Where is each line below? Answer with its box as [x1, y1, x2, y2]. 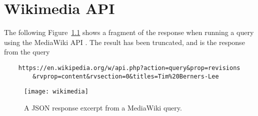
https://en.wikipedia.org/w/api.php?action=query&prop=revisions [18, 64, 240, 71]
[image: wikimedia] [24, 88, 88, 95]
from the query [4, 46, 50, 57]
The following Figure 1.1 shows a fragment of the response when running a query [4, 27, 254, 37]
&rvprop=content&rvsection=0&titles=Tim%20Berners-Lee [32, 72, 219, 80]
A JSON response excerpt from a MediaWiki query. [24, 102, 182, 112]
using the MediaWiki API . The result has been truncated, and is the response [4, 36, 245, 47]
